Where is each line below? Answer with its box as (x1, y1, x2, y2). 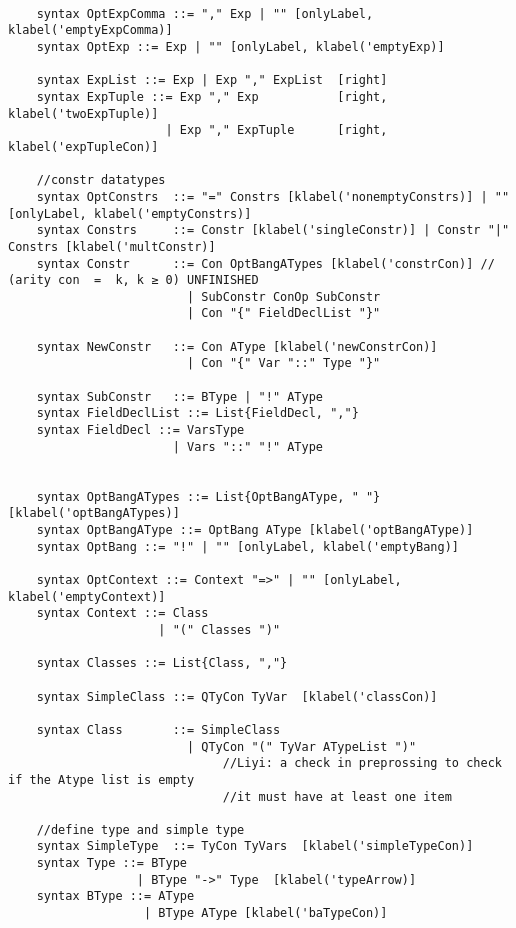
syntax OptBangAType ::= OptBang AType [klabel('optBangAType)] (36, 523, 474, 537)
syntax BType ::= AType (36, 889, 195, 904)
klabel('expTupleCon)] (8, 139, 159, 154)
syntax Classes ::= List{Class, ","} (36, 656, 288, 671)
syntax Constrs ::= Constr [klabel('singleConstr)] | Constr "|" (36, 223, 510, 238)
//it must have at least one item (222, 789, 452, 804)
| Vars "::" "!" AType (172, 439, 323, 454)
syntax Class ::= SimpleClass (36, 722, 281, 737)
